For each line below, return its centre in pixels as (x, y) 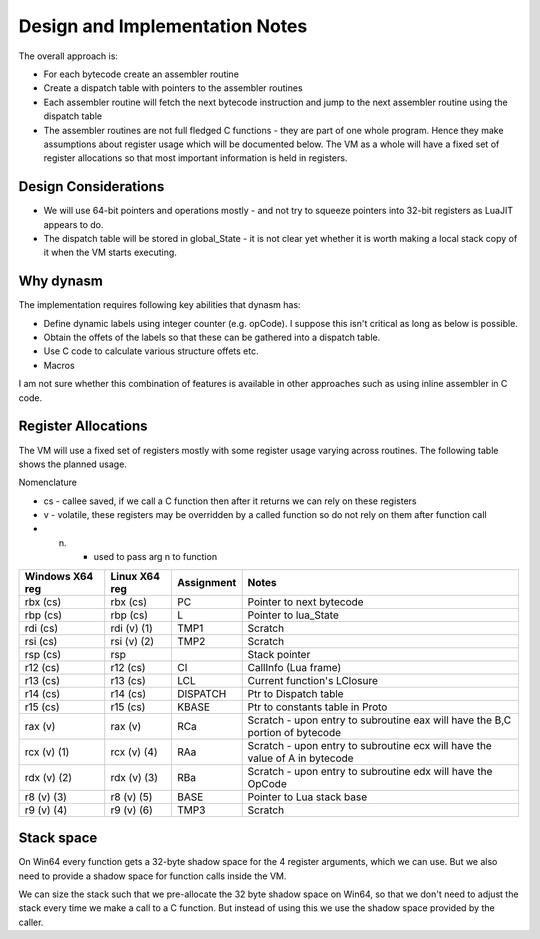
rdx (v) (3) (134, 777)
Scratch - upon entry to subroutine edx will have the (370, 771)
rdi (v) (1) (132, 628)
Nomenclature (47, 482)
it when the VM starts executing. (110, 252)
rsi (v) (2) (132, 641)
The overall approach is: (68, 56)
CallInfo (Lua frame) (294, 667)
